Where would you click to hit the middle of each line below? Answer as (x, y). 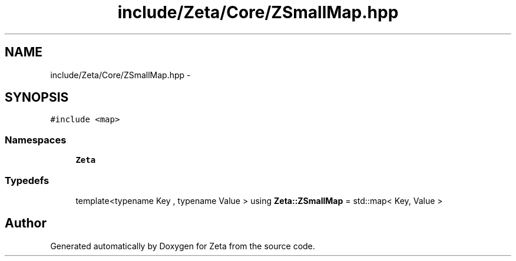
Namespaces (36, 140)
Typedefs (27, 180)
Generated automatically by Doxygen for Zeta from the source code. (183, 246)
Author (26, 223)
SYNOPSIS (37, 98)
